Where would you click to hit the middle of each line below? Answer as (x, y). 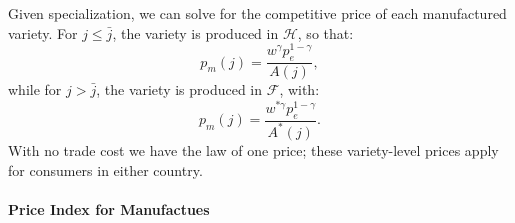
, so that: (325, 32)
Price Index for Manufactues (109, 208)
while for (35, 89)
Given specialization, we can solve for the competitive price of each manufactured (257, 13)
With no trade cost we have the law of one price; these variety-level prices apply (253, 149)
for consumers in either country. (105, 169)
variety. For (43, 32)
